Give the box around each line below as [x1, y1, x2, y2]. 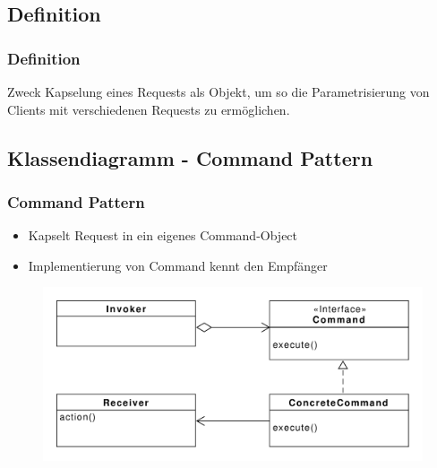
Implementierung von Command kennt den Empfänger [28, 256, 328, 274]
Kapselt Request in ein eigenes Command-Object [28, 226, 298, 245]
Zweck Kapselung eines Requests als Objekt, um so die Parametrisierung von [7, 82, 430, 100]
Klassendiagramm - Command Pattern [7, 143, 373, 171]
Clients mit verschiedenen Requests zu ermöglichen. [7, 100, 290, 118]
